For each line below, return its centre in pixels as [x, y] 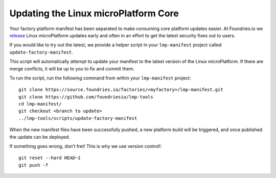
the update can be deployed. [40, 137]
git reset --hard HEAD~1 [50, 158]
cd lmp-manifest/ [40, 104]
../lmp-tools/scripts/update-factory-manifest [78, 118]
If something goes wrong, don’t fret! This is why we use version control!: [86, 146]
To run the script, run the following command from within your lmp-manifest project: [100, 78]
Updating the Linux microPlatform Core [94, 13]
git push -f [33, 165]
